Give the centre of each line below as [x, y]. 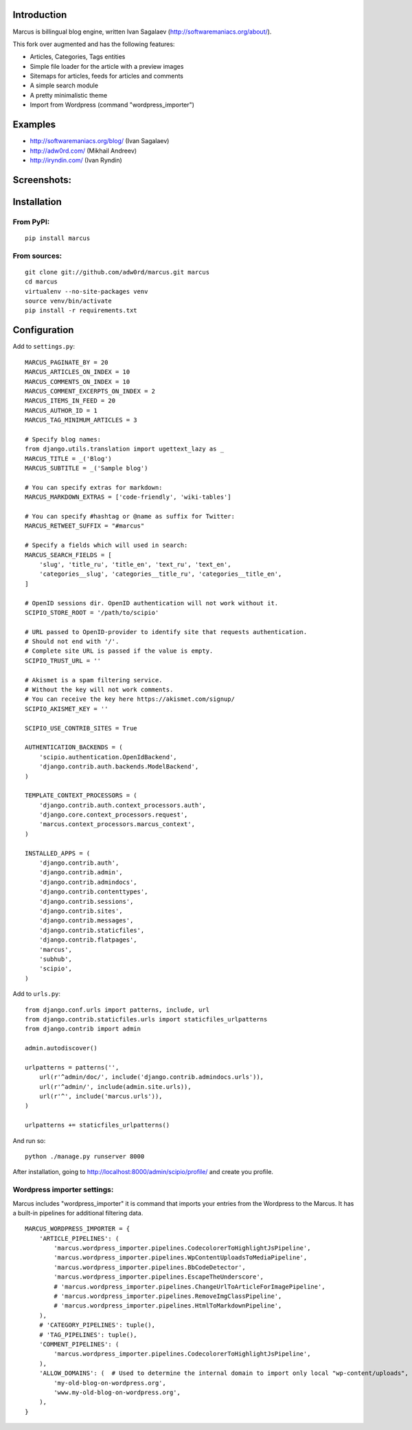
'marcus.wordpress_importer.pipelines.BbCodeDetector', [150, 1267]
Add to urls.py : [37, 994]
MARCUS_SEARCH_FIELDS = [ [69, 555]
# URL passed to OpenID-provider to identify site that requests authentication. [166, 632]
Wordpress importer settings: [63, 1190]
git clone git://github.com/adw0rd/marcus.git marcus [117, 272]
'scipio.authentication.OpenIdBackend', [108, 757]
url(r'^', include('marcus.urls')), [101, 1096]
